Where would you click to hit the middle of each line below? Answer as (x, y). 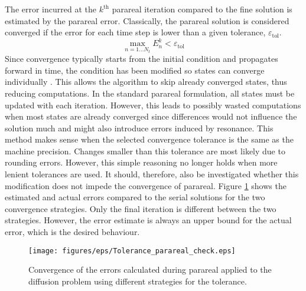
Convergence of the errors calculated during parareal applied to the (150, 269)
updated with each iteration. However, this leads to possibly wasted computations (153, 105)
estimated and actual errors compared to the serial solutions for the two (135, 197)
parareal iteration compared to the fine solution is (202, 9)
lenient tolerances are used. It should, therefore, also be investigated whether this (152, 174)
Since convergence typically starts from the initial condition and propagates (141, 59)
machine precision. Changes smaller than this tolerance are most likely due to (145, 151)
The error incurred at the (51, 9)
